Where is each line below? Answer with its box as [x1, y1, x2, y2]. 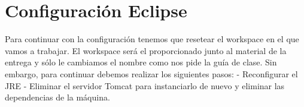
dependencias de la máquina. [5, 91, 110, 103]
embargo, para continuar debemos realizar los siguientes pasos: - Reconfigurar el [5, 67, 298, 80]
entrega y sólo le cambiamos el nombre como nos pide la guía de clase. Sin [5, 56, 277, 68]
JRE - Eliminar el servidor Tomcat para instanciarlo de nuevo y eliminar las [5, 79, 285, 92]
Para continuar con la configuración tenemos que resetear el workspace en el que [5, 33, 299, 45]
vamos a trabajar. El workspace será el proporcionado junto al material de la [5, 44, 287, 56]
